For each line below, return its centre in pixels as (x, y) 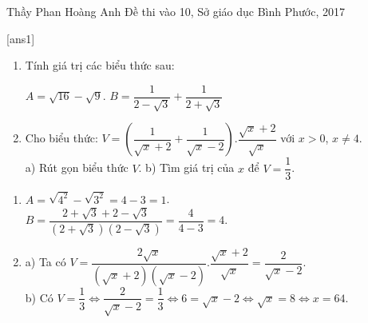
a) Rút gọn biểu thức (77, 167)
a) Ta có (46, 262)
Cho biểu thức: (61, 138)
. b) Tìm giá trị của (186, 167)
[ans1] (21, 38)
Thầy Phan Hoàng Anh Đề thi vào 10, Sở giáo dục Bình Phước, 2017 (176, 11)
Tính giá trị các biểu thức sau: (100, 65)
